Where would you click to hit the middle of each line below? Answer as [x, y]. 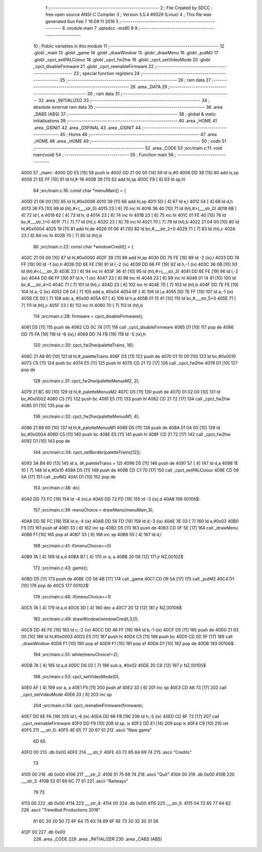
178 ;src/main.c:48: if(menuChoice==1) [72, 596]
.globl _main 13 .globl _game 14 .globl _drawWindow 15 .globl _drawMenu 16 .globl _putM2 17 [126, 53]
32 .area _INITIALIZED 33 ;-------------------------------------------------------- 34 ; [124, 101]
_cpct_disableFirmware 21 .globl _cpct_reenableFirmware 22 [93, 67]
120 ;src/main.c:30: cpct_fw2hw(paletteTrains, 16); [84, 345]
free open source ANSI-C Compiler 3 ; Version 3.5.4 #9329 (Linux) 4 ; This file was [128, 15]
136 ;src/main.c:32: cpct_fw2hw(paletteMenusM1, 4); [87, 417]
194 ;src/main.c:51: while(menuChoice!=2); [76, 655]
